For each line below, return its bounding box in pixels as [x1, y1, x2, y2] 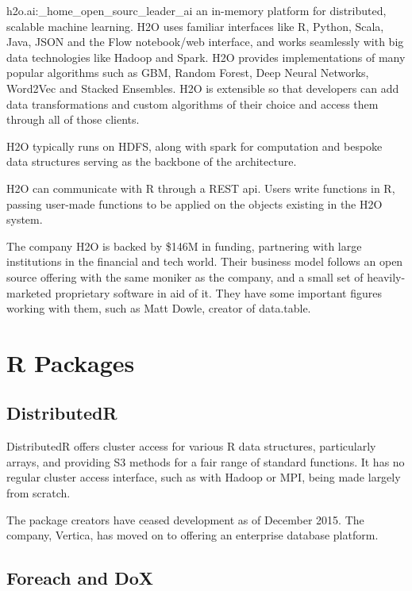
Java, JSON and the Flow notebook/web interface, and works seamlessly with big [6, 33, 404, 50]
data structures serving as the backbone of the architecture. [6, 153, 297, 170]
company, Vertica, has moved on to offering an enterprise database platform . [6, 527, 379, 543]
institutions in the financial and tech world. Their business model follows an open [6, 253, 403, 270]
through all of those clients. [6, 111, 140, 128]
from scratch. [6, 485, 71, 501]
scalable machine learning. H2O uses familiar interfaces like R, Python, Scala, [6, 17, 384, 34]
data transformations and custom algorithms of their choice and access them [6, 95, 379, 112]
